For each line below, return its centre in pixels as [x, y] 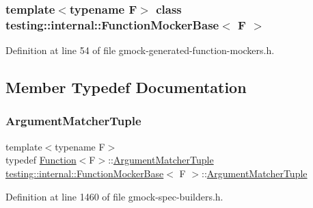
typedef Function [41, 160]
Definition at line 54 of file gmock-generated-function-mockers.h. [140, 50]
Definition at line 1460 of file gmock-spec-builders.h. [114, 196]
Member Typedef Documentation [126, 87]
